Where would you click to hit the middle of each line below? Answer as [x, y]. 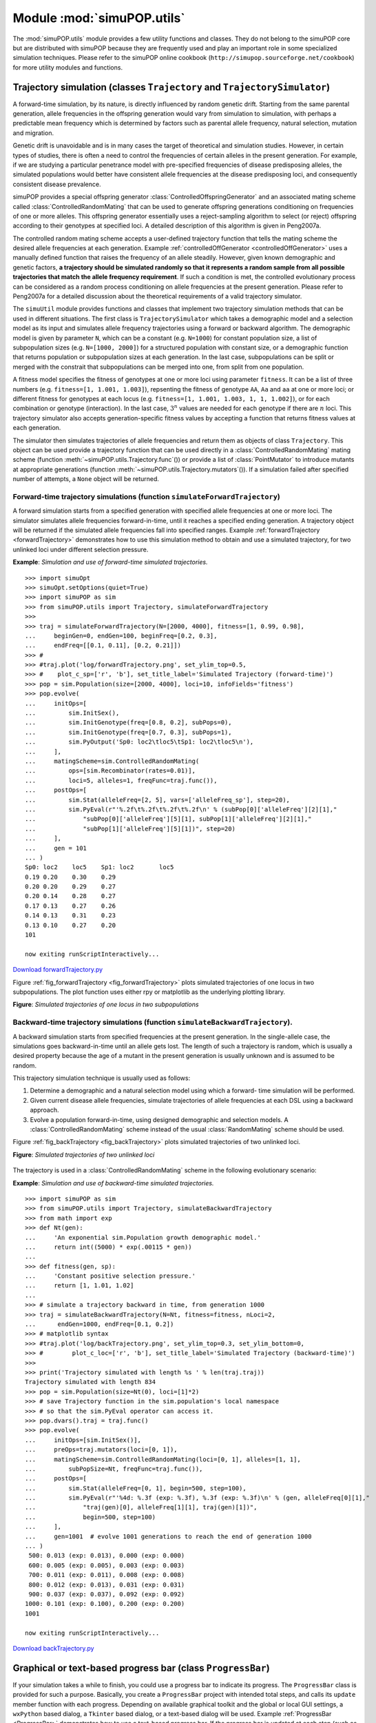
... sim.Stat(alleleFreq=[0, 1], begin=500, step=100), [136, 1488]
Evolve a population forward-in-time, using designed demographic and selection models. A [159, 1119]
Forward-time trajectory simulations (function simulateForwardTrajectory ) [146, 496]
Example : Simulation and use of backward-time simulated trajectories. [113, 1183]
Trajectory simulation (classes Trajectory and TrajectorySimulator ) [171, 87]
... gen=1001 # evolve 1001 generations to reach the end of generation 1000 [168, 1536]
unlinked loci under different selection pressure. [81, 549]
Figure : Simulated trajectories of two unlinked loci [84, 1154]
